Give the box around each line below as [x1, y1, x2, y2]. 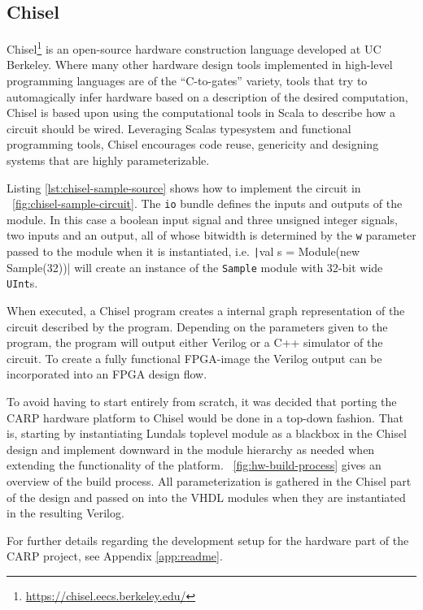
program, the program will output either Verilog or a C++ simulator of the [7, 334, 383, 351]
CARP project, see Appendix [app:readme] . [7, 547, 223, 565]
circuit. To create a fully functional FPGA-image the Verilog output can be [7, 349, 382, 366]
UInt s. [7, 275, 38, 292]
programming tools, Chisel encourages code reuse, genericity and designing [7, 136, 379, 153]
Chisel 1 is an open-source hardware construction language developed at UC [7, 38, 382, 57]
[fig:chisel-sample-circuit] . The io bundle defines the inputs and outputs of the [12, 195, 403, 212]
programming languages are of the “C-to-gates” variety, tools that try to [7, 72, 368, 89]
